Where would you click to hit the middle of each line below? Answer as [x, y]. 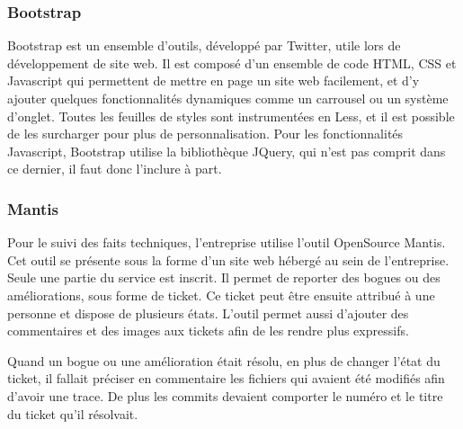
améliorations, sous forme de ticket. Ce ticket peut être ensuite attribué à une [221, 295]
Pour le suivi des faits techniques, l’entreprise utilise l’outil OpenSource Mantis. [227, 242]
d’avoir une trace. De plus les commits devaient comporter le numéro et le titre [225, 395]
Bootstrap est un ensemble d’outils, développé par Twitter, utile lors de [204, 45]
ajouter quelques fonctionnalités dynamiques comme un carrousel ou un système [228, 98]
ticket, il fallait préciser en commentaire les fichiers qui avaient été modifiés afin [226, 378]
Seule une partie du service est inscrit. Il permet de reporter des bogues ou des [224, 277]
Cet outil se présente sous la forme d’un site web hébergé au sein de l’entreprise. [228, 259]
